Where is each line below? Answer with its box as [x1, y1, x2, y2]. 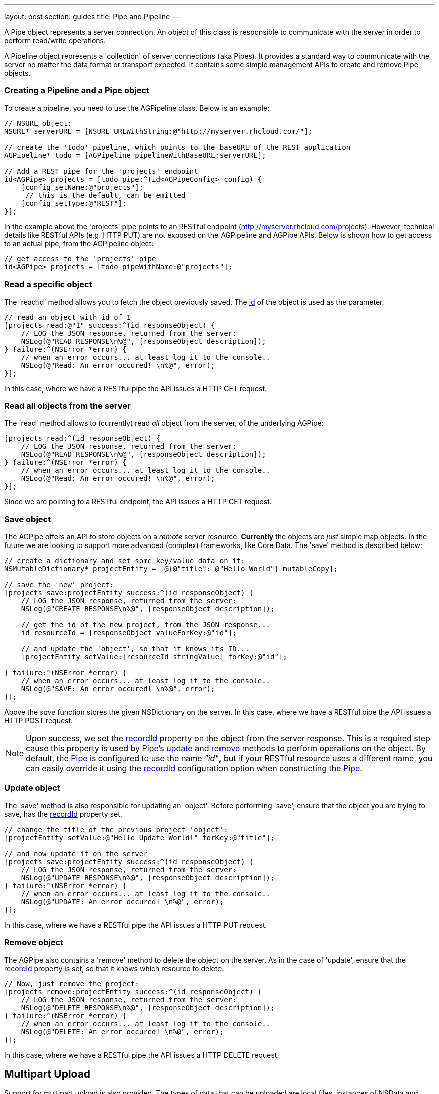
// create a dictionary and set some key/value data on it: [4, 557, 245, 565]
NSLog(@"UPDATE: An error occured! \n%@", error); [21, 897, 224, 906]
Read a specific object [4, 279, 92, 290]
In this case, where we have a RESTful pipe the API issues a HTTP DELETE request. [4, 1050, 279, 1059]
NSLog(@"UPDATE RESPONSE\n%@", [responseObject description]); [21, 873, 275, 882]
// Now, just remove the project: [4, 979, 139, 988]
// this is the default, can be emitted [25, 191, 186, 199]
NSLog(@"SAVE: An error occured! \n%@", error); [21, 685, 215, 693]
